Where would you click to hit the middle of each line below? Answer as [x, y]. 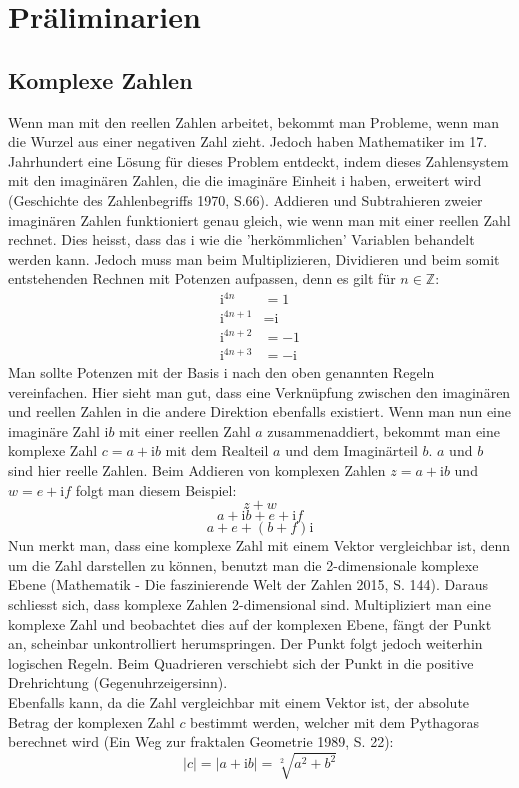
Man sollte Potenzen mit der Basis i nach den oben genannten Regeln [221, 372]
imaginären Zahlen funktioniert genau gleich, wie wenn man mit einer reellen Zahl [259, 219]
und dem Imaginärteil [351, 450]
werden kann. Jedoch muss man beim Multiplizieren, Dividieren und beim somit [254, 258]
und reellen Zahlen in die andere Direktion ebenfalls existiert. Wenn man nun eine [259, 411]
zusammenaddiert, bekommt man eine [383, 430]
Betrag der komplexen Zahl [91, 721]
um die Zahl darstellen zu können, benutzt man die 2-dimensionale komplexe [243, 564]
